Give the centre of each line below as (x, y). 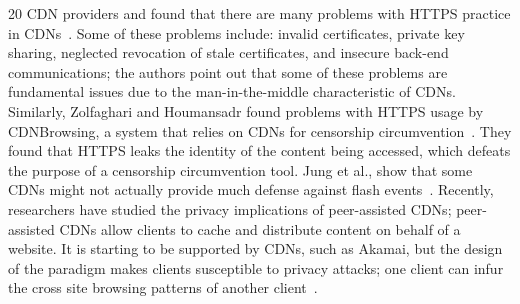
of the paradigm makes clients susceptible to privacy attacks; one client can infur (256, 267)
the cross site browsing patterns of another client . (163, 287)
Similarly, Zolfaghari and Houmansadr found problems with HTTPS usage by (246, 110)
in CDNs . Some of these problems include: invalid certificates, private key (236, 32)
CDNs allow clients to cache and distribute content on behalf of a (260, 228)
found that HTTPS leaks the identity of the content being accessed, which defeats (259, 150)
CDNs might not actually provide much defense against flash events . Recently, (251, 189)
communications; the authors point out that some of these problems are (228, 71)
